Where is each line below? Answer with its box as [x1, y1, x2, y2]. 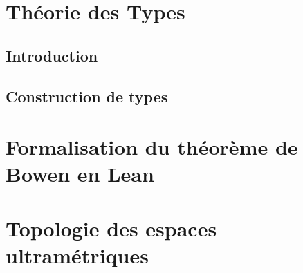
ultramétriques [6, 241, 149, 269]
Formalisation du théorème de [6, 133, 298, 161]
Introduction [6, 44, 98, 66]
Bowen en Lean [6, 160, 154, 188]
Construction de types [6, 85, 168, 106]
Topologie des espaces [6, 214, 217, 242]
